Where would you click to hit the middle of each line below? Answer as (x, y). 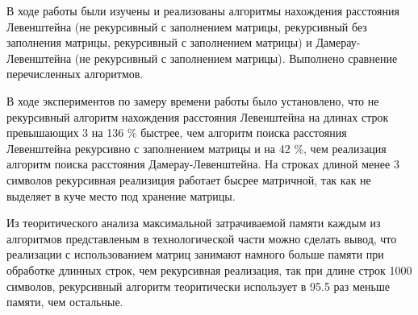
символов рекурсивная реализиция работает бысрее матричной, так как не (189, 179)
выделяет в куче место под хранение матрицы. (121, 195)
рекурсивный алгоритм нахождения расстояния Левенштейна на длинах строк (198, 116)
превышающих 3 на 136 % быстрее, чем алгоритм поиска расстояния (177, 133)
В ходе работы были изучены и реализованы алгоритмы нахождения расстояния (203, 10)
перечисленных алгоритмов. (75, 74)
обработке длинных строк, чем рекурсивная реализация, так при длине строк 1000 (209, 269)
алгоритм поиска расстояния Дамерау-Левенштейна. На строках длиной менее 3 (203, 164)
